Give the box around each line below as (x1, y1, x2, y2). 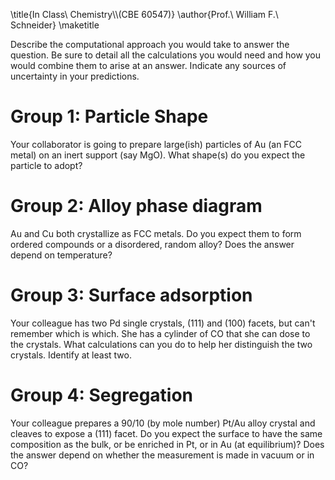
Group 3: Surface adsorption (10, 284, 253, 307)
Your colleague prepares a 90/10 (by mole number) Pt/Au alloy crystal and (10, 417, 316, 429)
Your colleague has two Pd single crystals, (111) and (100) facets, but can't (10, 317, 316, 329)
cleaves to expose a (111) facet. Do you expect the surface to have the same (10, 427, 323, 439)
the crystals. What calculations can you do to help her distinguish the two (10, 338, 313, 350)
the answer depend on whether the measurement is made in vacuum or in (10, 449, 315, 461)
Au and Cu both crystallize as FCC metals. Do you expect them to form (10, 227, 302, 239)
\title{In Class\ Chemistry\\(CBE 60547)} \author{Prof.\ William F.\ (10, 9, 279, 20)
